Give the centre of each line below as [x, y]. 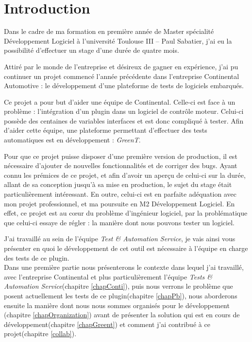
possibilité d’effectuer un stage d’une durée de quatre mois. [92, 50]
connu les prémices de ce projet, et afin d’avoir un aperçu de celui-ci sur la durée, [125, 175]
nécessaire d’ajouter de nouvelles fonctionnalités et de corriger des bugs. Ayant [121, 165]
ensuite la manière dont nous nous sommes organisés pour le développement [117, 305]
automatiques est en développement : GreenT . [72, 140]
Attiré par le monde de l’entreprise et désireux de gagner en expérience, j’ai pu [121, 66]
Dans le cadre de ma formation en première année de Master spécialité [109, 31]
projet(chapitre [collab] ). [40, 334]
